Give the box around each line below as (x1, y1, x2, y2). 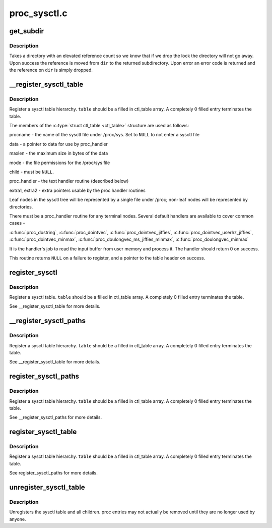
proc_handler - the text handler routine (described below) (9, 178, 129, 184)
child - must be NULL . (9, 169, 54, 175)
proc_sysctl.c (9, 8, 67, 19)
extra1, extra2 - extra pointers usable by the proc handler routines (9, 187, 146, 193)
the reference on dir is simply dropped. (9, 67, 93, 73)
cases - (9, 220, 25, 226)
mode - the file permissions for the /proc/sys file (9, 160, 110, 166)
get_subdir (9, 27, 44, 35)
